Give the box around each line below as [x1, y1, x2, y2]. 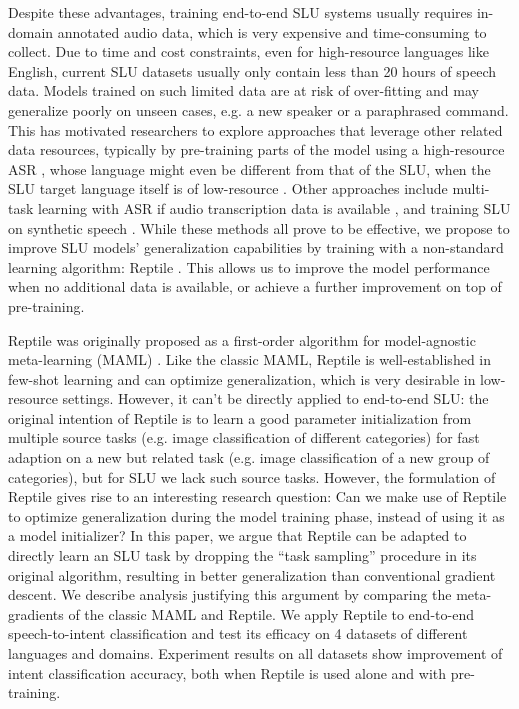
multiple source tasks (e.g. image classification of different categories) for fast [8, 427, 480, 448]
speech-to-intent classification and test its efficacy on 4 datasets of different [8, 623, 468, 644]
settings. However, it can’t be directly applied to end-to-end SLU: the [62, 388, 489, 409]
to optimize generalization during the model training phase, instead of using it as [8, 505, 505, 526]
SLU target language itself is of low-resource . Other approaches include [8, 178, 448, 199]
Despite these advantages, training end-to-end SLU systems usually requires [8, 2, 473, 22]
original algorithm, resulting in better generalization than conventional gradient [8, 564, 496, 585]
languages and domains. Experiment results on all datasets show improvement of [8, 643, 503, 663]
